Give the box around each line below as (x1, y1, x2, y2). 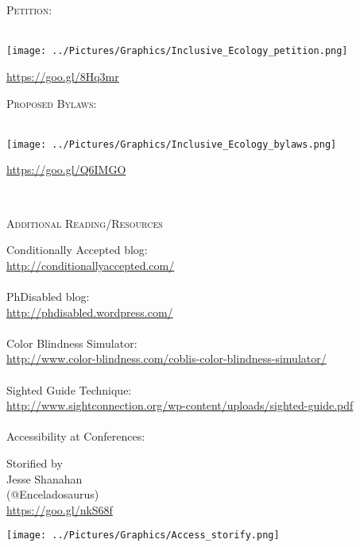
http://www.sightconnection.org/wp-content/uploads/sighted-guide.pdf (6, 397, 354, 414)
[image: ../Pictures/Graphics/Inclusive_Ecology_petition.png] (6, 45, 348, 57)
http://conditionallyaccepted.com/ (6, 256, 175, 273)
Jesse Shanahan (6, 470, 83, 487)
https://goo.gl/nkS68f (6, 501, 113, 518)
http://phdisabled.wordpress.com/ (6, 303, 173, 320)
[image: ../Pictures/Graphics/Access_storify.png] (6, 530, 280, 541)
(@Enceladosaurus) (6, 486, 99, 503)
